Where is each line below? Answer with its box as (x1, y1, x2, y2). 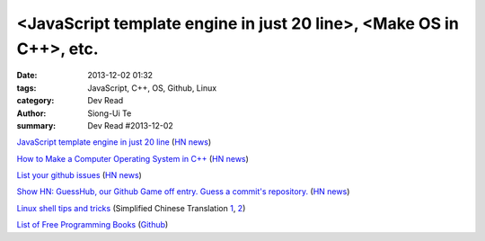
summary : (16, 120, 57, 130)
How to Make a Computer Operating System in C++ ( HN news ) (16, 153, 249, 164)
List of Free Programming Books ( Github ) (16, 219, 169, 230)
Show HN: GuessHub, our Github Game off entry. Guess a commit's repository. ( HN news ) (16, 186, 350, 197)
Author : (16, 108, 47, 119)
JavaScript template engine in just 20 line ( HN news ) (16, 137, 211, 147)
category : (16, 95, 55, 106)
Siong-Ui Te (87, 108, 132, 119)
